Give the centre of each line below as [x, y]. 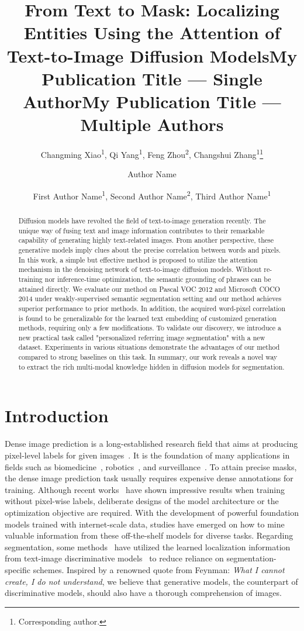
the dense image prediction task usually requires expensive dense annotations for [149, 478]
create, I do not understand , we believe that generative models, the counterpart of [151, 581]
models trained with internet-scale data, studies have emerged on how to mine [145, 524]
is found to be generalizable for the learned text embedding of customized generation [148, 318]
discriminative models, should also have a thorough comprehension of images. [143, 593]
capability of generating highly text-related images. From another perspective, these [146, 240]
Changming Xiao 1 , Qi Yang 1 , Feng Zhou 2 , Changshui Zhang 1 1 [152, 154]
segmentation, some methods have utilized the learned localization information [148, 546]
